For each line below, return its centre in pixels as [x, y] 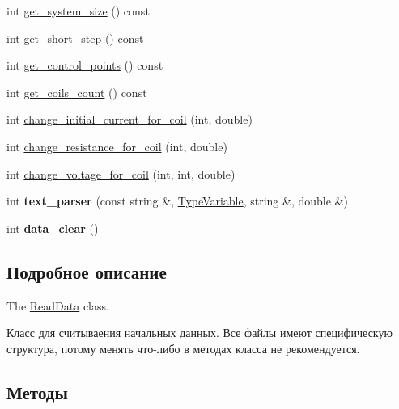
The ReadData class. [58, 305]
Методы [37, 392]
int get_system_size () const [78, 11]
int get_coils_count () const [77, 92]
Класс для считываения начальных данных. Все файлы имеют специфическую [199, 333]
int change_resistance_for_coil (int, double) [117, 146]
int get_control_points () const [85, 65]
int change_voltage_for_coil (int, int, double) [121, 173]
